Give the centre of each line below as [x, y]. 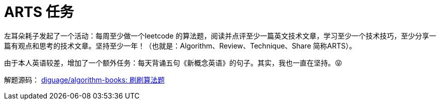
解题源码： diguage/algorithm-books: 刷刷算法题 [84, 79]
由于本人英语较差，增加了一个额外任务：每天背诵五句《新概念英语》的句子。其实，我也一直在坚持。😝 [173, 62]
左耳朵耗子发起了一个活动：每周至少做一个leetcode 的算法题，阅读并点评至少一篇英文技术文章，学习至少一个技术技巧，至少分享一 [220, 35]
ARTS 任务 [39, 12]
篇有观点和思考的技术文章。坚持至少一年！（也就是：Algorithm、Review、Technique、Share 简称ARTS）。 [180, 45]
